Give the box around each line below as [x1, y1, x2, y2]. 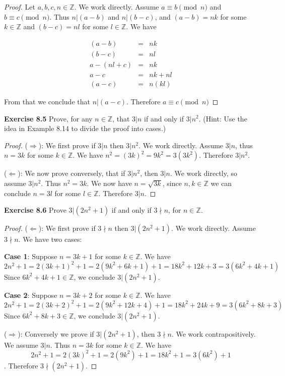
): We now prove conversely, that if [18, 168, 125, 178]
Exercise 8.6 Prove [4, 205, 66, 215]
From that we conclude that [4, 96, 90, 106]
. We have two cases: [18, 234, 82, 244]
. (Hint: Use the [198, 113, 247, 123]
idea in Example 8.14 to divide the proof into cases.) [4, 123, 166, 134]
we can [210, 177, 232, 188]
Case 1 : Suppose [4, 250, 57, 261]
